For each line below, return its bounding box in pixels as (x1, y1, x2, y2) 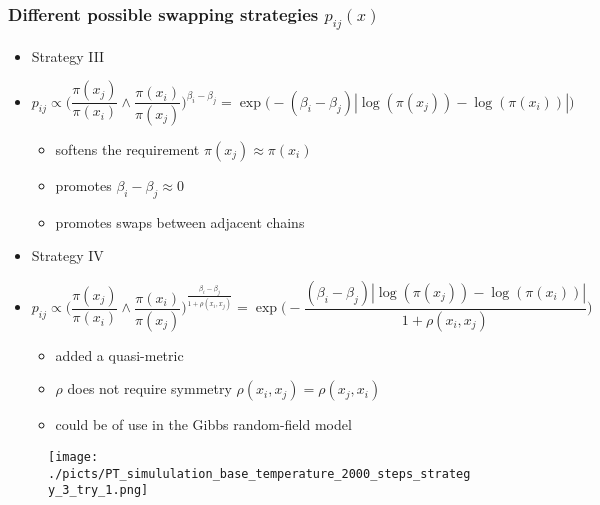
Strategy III (31, 45, 105, 66)
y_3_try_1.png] (48, 483, 149, 498)
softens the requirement (55, 139, 200, 160)
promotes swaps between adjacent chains (55, 211, 305, 232)
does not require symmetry (67, 378, 232, 399)
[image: (48, 450, 99, 465)
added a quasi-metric (55, 344, 184, 365)
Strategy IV (31, 245, 104, 266)
